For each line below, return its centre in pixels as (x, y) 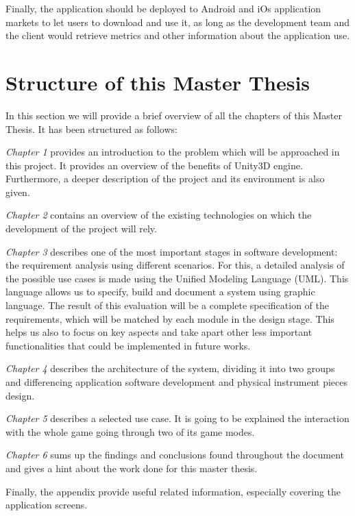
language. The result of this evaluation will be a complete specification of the (167, 305)
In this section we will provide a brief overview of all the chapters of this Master (174, 115)
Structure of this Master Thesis (158, 82)
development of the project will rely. (81, 229)
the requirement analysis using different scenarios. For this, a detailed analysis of (175, 265)
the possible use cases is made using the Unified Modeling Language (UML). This (177, 278)
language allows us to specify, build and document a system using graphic (160, 292)
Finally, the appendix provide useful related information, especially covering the (173, 491)
